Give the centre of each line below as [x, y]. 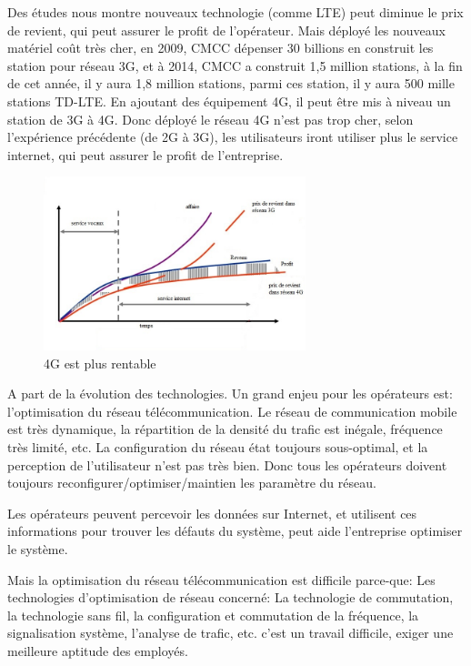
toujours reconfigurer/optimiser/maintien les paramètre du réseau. [192, 483]
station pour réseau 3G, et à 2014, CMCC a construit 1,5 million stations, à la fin [235, 65]
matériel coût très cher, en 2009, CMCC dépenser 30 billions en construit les [220, 48]
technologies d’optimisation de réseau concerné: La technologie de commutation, [230, 597]
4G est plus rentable [100, 363]
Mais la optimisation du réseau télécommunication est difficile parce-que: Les [221, 579]
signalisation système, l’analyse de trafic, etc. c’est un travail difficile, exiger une [230, 633]
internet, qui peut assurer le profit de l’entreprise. [145, 154]
